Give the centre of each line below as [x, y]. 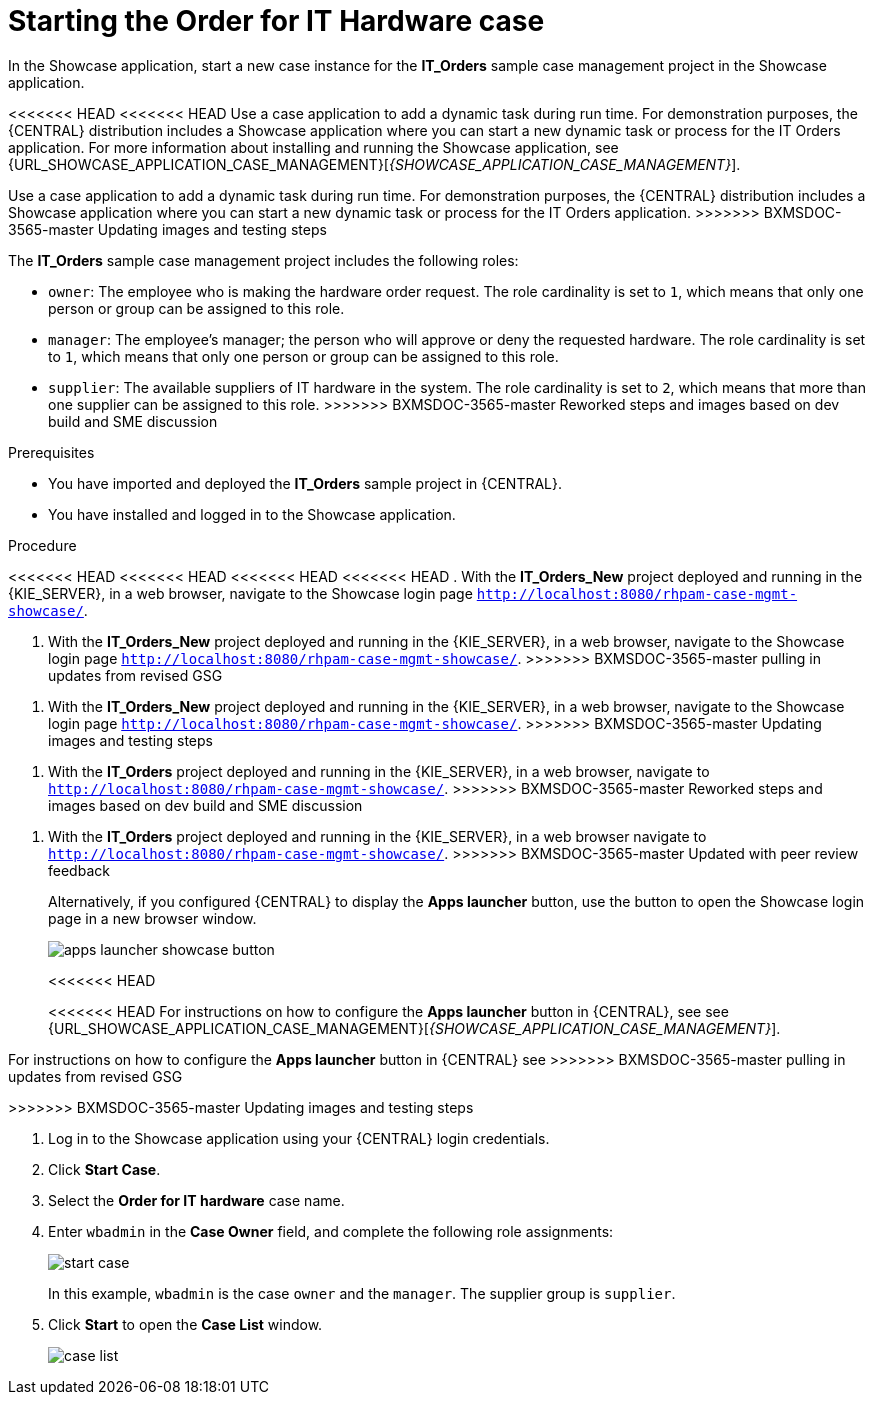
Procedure [42, 545]
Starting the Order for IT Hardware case [276, 21]
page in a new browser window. [152, 918]
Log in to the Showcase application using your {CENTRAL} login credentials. [299, 1138]
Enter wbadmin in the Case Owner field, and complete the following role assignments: [331, 1231]
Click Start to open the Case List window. [185, 1324]
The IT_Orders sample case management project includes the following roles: [263, 260]
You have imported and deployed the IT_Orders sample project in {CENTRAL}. [305, 483]
